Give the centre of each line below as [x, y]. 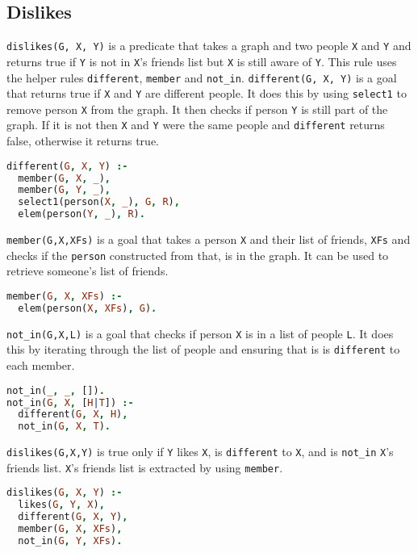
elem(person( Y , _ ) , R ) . [82, 214]
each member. [41, 365]
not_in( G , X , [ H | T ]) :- [70, 402]
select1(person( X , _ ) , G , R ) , [99, 202]
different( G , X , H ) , [73, 415]
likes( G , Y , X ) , [61, 505]
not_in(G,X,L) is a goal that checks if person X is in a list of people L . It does [200, 333]
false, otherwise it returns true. [83, 141]
